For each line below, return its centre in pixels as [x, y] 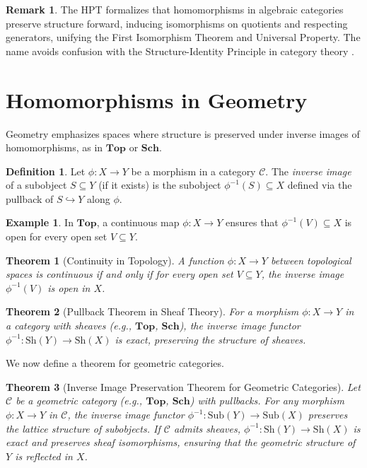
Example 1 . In [40, 222]
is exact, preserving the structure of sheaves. [210, 339]
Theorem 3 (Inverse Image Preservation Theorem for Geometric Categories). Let [183, 386]
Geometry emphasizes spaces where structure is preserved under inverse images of [183, 133]
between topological [311, 260]
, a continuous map [138, 222]
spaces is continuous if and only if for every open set [120, 274]
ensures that [252, 222]
